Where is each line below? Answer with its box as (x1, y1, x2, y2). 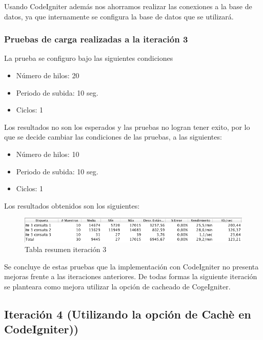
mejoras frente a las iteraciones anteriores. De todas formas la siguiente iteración (4, 271, 257, 282)
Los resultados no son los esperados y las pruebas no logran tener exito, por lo (4, 121, 250, 132)
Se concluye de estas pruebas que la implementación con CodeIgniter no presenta (4, 261, 259, 271)
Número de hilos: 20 (16, 70, 79, 80)
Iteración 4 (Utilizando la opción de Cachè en (4, 306, 251, 322)
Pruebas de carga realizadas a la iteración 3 (4, 33, 188, 46)
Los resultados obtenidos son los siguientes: (4, 200, 140, 211)
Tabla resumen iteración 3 (25, 244, 107, 255)
